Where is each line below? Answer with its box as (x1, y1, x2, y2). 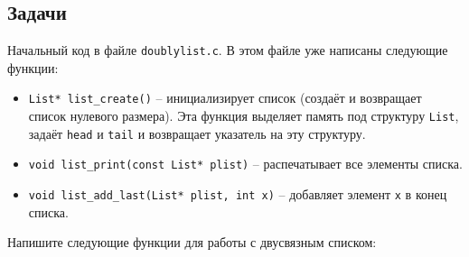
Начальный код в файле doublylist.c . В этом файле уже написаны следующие (7, 41, 448, 60)
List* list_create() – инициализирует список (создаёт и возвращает (28, 88, 422, 107)
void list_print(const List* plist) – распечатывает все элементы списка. (28, 154, 463, 173)
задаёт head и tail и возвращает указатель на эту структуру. (28, 124, 366, 142)
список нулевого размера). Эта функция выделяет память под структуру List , (28, 106, 459, 125)
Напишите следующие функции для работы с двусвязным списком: (7, 233, 377, 252)
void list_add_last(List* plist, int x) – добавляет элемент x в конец (28, 185, 447, 204)
